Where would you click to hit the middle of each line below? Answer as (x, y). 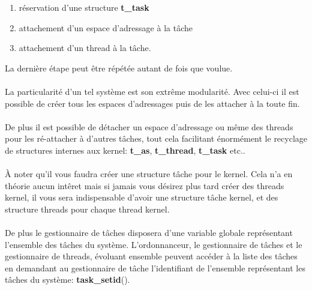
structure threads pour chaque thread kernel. (87, 209)
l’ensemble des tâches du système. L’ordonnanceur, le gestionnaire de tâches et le (154, 244)
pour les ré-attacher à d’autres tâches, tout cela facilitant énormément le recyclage (156, 138)
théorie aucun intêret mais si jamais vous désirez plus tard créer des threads (145, 185)
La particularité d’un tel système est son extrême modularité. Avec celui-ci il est (152, 91)
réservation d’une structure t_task (84, 7)
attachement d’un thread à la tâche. (85, 48)
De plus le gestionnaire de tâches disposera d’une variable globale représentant (149, 233)
